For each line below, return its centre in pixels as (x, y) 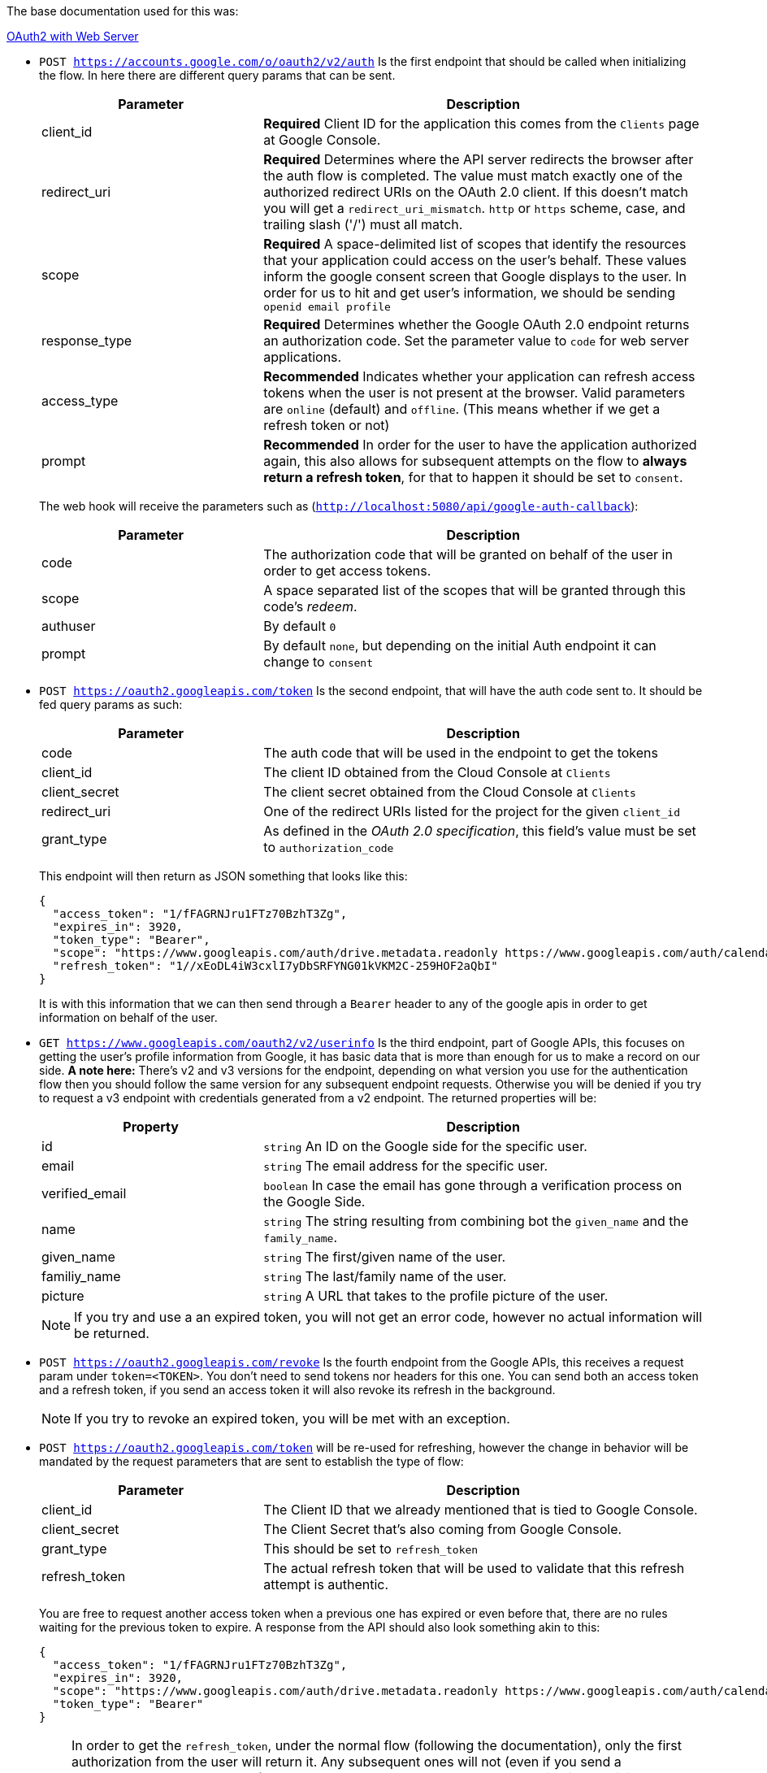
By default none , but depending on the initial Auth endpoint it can (460, 645)
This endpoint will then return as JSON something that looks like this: (223, 876)
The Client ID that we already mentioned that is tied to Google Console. (481, 1510)
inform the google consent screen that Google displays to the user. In (475, 276)
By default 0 (300, 626)
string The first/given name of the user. (385, 1257)
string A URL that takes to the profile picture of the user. (436, 1296)
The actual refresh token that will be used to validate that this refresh (474, 1568)
